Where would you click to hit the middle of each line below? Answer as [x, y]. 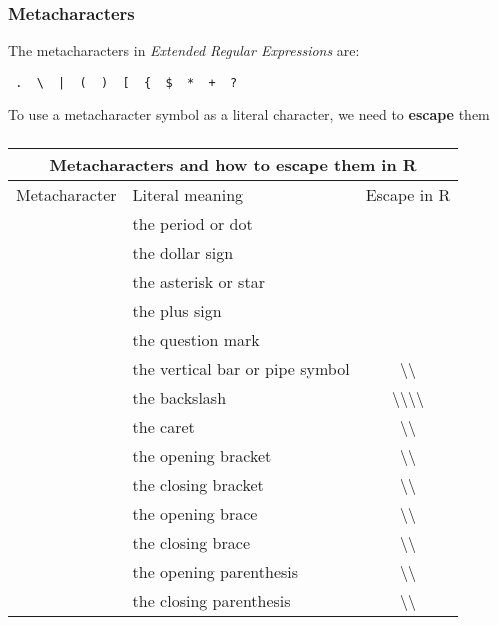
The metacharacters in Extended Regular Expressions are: [184, 50]
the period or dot [192, 223]
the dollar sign [183, 252]
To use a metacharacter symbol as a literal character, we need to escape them [249, 114]
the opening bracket [202, 455]
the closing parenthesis [211, 600]
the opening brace [195, 513]
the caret [163, 426]
